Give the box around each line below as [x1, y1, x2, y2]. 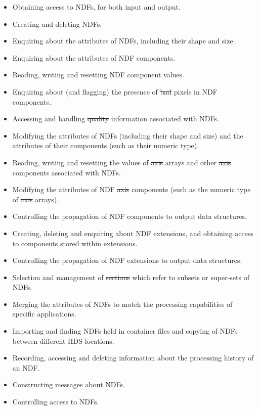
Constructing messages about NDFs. [12, 379, 125, 390]
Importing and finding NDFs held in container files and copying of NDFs [12, 326, 238, 336]
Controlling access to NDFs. [12, 396, 99, 407]
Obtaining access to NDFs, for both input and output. [12, 2, 181, 12]
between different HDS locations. [12, 335, 114, 346]
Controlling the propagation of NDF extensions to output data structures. [12, 255, 242, 265]
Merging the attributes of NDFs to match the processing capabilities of [12, 298, 233, 309]
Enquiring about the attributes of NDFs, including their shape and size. [12, 35, 235, 46]
